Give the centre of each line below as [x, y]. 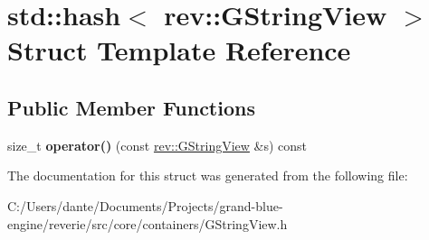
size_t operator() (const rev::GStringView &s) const [157, 145]
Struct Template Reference [179, 50]
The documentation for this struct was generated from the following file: [208, 175]
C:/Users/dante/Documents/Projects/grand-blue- [145, 205]
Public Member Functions [131, 107]
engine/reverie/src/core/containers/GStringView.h [148, 223]
